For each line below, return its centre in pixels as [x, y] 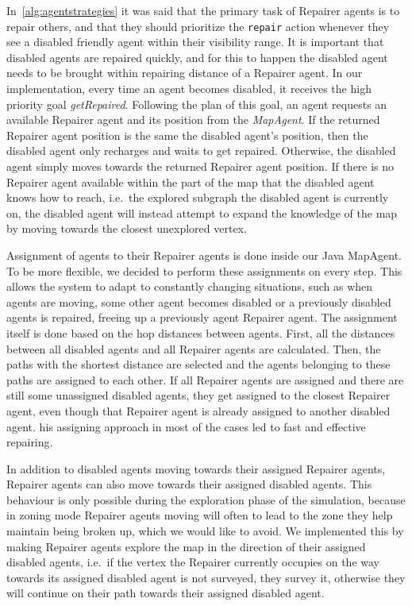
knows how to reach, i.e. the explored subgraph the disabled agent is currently [198, 197]
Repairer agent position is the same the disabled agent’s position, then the [187, 135]
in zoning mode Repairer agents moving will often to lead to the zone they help [200, 515]
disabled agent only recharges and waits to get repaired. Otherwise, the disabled [201, 151]
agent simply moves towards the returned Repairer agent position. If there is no [200, 166]
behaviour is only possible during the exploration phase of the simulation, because [206, 499]
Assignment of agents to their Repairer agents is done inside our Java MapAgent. [204, 255]
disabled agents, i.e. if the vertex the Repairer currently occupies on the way [193, 562]
